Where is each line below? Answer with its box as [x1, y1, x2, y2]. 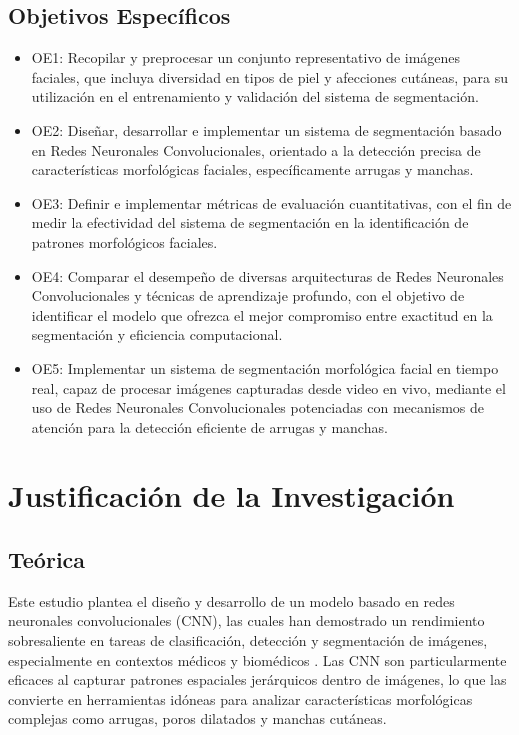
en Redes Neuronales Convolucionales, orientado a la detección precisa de [31, 139, 481, 160]
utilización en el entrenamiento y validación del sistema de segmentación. [31, 86, 479, 107]
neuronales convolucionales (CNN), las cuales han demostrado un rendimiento [8, 610, 485, 631]
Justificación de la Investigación [8, 475, 455, 516]
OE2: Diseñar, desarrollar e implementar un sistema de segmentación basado [31, 119, 502, 140]
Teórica [8, 544, 86, 575]
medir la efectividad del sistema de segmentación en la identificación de [31, 212, 469, 233]
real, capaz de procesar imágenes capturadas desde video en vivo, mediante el [31, 377, 506, 398]
